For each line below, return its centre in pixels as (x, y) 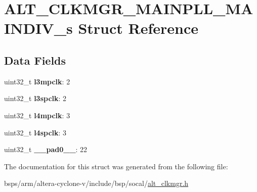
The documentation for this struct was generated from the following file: (116, 166)
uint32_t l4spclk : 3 (35, 132)
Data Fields (35, 60)
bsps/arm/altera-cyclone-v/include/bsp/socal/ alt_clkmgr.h (96, 183)
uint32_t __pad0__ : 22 (46, 149)
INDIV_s (38, 28)
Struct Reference (138, 28)
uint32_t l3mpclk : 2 (37, 81)
